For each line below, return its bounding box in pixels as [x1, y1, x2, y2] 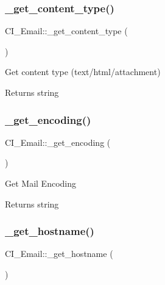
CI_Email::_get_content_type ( [5, 24, 128, 37]
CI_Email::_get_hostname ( [5, 247, 113, 260]
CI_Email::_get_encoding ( [5, 135, 111, 148]
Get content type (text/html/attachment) [5, 65, 161, 78]
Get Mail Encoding [5, 177, 76, 189]
